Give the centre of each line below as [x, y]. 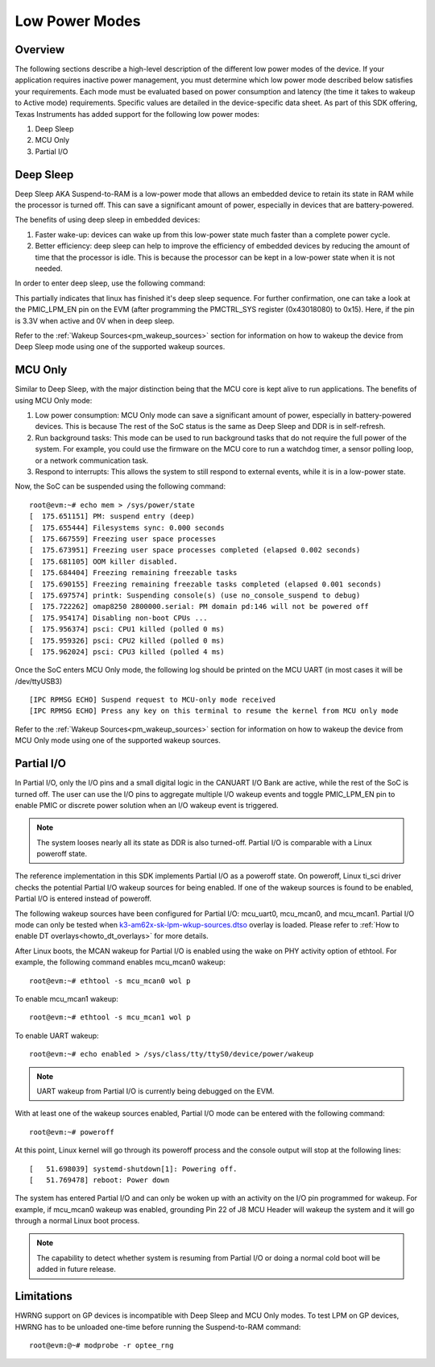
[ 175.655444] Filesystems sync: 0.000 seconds [127, 527]
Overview [40, 50]
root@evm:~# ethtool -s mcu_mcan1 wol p [110, 1017]
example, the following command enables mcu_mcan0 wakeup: [120, 962]
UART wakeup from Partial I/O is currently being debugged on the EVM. [155, 1091]
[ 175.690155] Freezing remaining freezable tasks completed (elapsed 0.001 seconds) [205, 584]
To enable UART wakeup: [57, 1036]
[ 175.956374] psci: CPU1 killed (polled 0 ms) [127, 629]
